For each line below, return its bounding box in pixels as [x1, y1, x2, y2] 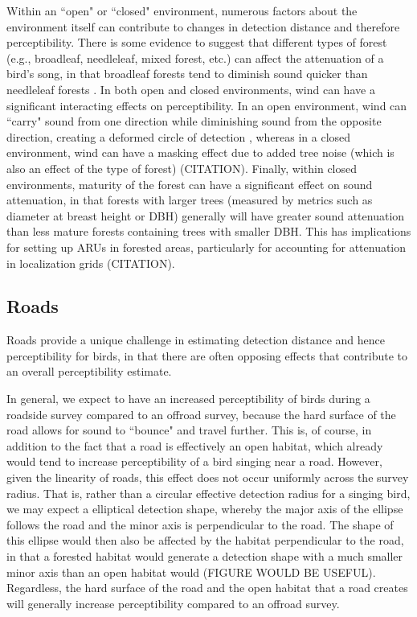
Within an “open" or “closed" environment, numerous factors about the [6, 2, 358, 19]
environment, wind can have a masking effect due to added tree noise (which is [6, 144, 395, 161]
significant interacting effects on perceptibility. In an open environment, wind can [6, 97, 407, 113]
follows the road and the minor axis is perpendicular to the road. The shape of [6, 516, 394, 533]
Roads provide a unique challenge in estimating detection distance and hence [6, 331, 386, 348]
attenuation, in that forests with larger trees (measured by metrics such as [6, 191, 373, 208]
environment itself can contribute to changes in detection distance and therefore [6, 18, 400, 35]
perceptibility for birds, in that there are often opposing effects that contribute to [6, 347, 408, 364]
